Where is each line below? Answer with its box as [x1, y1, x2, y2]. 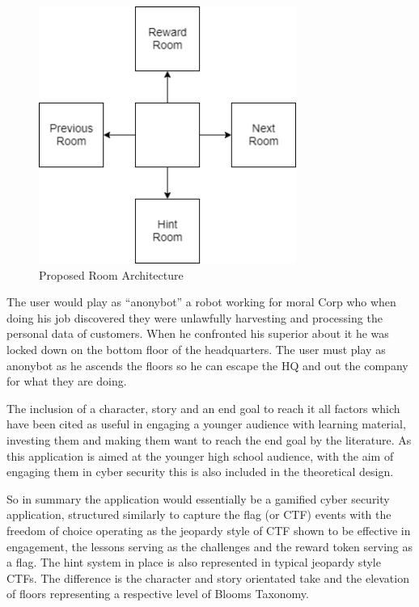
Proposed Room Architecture [39, 266, 184, 283]
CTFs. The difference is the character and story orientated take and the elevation [6, 569, 409, 586]
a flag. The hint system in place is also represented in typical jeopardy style [6, 554, 381, 571]
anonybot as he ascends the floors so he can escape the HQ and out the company [6, 356, 408, 373]
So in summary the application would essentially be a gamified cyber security [6, 490, 390, 507]
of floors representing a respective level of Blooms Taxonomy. [6, 585, 309, 602]
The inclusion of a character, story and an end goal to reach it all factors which [6, 399, 400, 416]
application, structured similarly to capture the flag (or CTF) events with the [6, 506, 391, 523]
